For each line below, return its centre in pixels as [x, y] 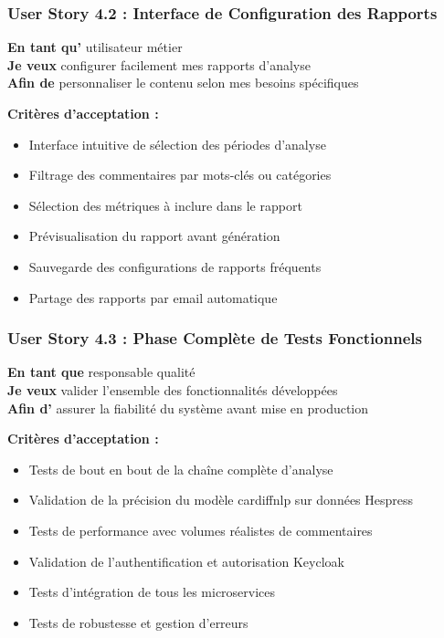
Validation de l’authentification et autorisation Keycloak [186, 561]
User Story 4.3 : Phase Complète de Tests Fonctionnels [215, 338]
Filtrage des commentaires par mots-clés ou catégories [180, 175]
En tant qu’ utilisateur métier [95, 47]
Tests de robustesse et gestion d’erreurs [138, 622]
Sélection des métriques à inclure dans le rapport [165, 205]
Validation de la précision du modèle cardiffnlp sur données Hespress [221, 500]
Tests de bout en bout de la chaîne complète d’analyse [181, 469]
